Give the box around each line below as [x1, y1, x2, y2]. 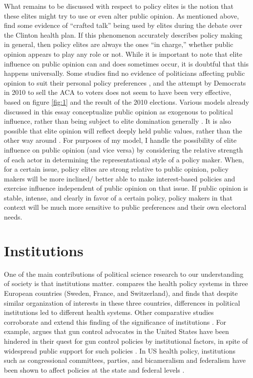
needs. [4, 212, 22, 222]
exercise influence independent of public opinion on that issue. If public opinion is [4, 183, 248, 193]
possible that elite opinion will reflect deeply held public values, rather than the [4, 125, 242, 135]
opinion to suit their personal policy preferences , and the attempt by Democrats [4, 77, 246, 88]
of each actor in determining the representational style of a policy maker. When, [4, 154, 244, 164]
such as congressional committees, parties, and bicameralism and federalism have [4, 355, 246, 365]
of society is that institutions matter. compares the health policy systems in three [4, 278, 248, 289]
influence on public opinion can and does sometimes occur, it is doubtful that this [4, 58, 249, 68]
